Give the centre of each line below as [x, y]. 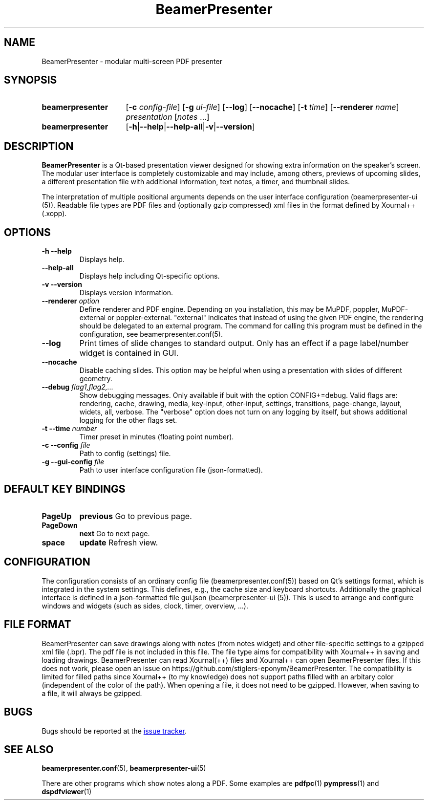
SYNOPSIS [31, 80]
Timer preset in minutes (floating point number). [157, 437]
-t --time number [69, 429]
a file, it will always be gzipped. [92, 693]
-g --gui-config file [73, 462]
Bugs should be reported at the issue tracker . [114, 731]
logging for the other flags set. [128, 420]
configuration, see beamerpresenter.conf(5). [151, 334]
